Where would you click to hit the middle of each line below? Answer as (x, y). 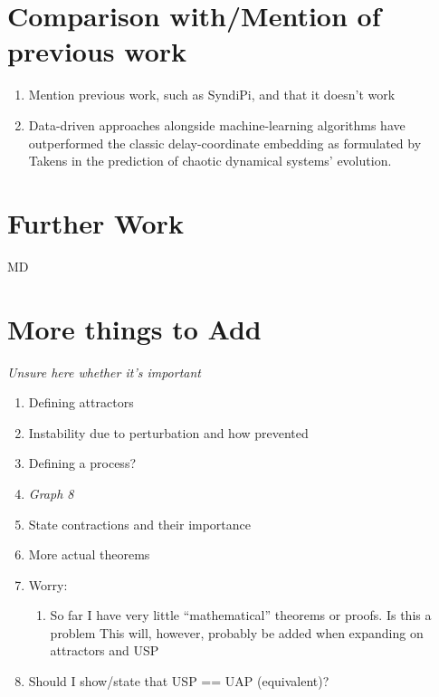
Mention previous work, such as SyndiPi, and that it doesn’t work (212, 95)
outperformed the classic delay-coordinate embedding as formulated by (225, 143)
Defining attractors (81, 402)
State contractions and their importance (140, 524)
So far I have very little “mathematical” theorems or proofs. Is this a (241, 615)
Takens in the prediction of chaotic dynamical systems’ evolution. (210, 161)
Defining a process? (82, 463)
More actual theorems (89, 554)
